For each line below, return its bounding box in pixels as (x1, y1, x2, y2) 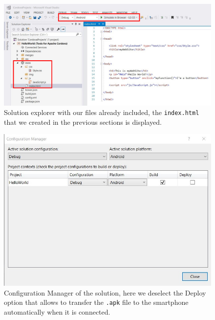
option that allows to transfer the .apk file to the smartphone (4, 297, 189, 307)
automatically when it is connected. (4, 306, 110, 317)
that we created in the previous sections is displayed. (4, 117, 162, 127)
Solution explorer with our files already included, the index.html (4, 107, 199, 117)
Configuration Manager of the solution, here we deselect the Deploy (4, 287, 206, 297)
